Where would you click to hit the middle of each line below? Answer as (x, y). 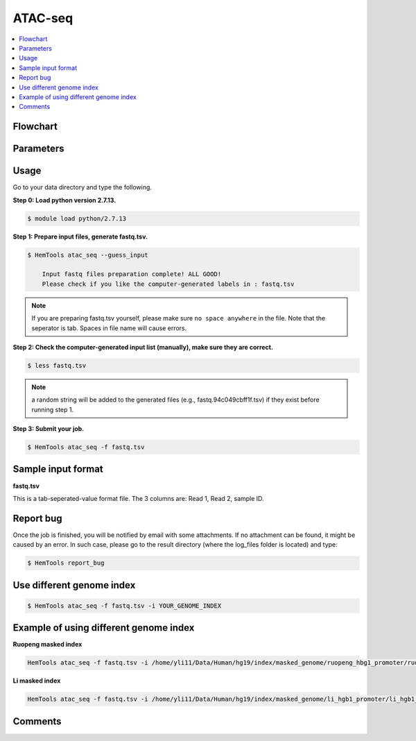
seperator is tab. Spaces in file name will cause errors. (109, 328)
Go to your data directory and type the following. (83, 187)
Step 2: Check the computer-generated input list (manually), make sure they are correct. (143, 347)
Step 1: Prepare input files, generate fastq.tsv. (80, 237)
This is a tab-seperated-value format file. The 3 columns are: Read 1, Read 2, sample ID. (138, 498)
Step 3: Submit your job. (49, 429)
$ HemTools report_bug (66, 563)
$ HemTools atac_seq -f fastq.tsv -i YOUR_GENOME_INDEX (124, 606)
